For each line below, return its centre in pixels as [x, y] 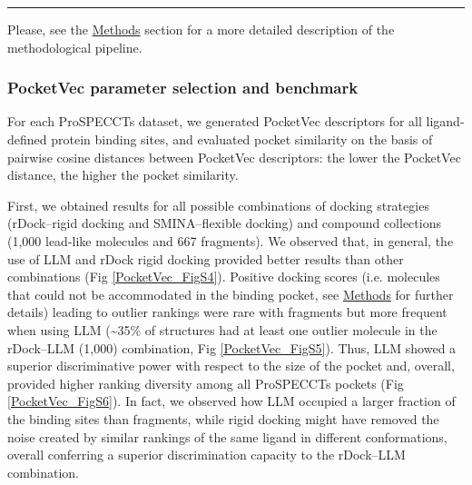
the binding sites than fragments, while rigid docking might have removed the [223, 418]
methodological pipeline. [75, 47]
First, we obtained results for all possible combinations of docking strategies [218, 205]
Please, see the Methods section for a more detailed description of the [201, 29]
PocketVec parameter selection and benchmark [183, 88]
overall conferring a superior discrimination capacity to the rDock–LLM [206, 455]
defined [27, 139]
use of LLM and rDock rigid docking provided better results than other [206, 258]
